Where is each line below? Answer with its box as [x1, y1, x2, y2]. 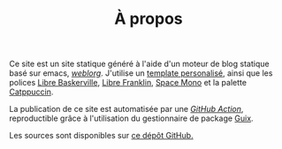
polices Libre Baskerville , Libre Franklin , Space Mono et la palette [9, 78, 248, 88]
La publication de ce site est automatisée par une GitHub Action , [9, 104, 244, 115]
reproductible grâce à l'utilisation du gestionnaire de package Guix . [9, 113, 254, 123]
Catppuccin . [9, 86, 54, 97]
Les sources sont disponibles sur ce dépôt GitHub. [9, 130, 194, 141]
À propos [114, 9, 183, 29]
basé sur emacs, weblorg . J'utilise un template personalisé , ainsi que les [9, 68, 273, 78]
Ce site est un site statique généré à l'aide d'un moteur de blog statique [9, 58, 270, 70]
